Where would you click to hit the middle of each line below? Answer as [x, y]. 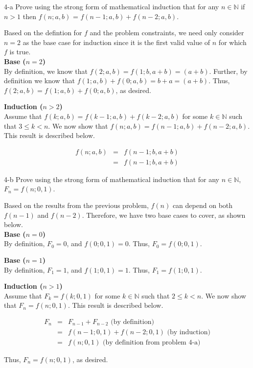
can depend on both [203, 205]
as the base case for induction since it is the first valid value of [116, 42]
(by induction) [189, 332]
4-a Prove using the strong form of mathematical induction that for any [112, 6]
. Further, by [228, 71]
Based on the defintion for [43, 33]
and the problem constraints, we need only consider [167, 33]
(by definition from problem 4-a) [151, 342]
